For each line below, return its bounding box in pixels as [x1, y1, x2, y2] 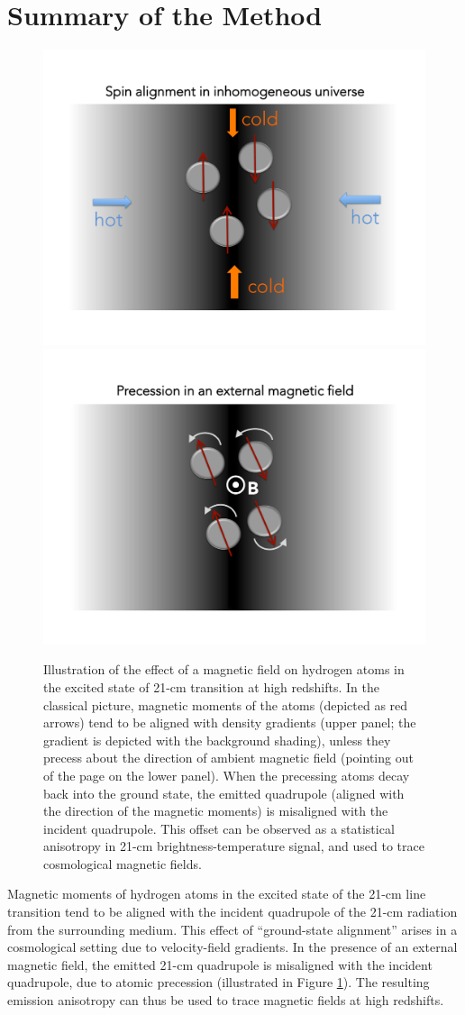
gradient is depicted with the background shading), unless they [43, 730, 391, 749]
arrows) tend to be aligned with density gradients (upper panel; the [43, 713, 416, 732]
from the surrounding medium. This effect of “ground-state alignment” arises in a [7, 919, 458, 938]
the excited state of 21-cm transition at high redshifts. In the [43, 677, 379, 696]
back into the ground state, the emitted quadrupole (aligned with [43, 783, 405, 802]
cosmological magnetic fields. [43, 854, 202, 873]
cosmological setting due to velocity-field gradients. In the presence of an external [7, 937, 458, 956]
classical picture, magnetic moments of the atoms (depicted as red [43, 695, 408, 714]
